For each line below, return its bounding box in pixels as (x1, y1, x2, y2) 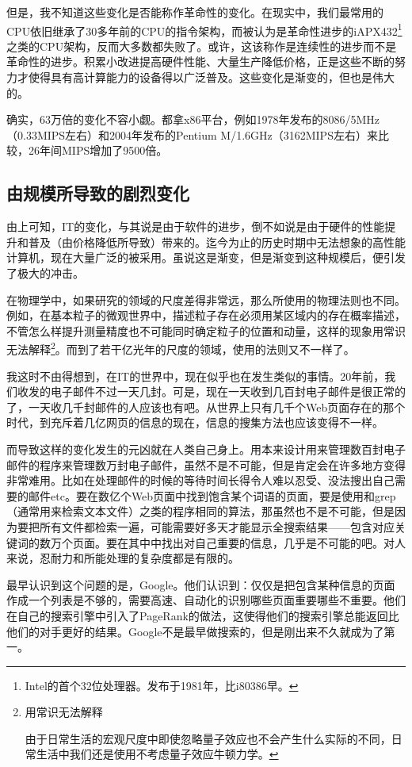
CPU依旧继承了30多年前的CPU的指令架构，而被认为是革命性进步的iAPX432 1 (6, 20, 402, 39)
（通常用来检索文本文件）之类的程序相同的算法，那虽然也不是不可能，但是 (6, 503, 395, 520)
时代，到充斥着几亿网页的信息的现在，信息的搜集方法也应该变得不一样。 (6, 414, 383, 431)
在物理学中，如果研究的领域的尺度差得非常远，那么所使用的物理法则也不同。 (6, 291, 406, 308)
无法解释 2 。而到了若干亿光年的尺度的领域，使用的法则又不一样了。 (6, 339, 355, 358)
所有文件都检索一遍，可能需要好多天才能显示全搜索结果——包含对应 (39, 518, 395, 535)
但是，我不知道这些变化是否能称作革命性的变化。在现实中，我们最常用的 (6, 4, 383, 20)
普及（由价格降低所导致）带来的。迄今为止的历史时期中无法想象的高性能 (28, 233, 406, 250)
